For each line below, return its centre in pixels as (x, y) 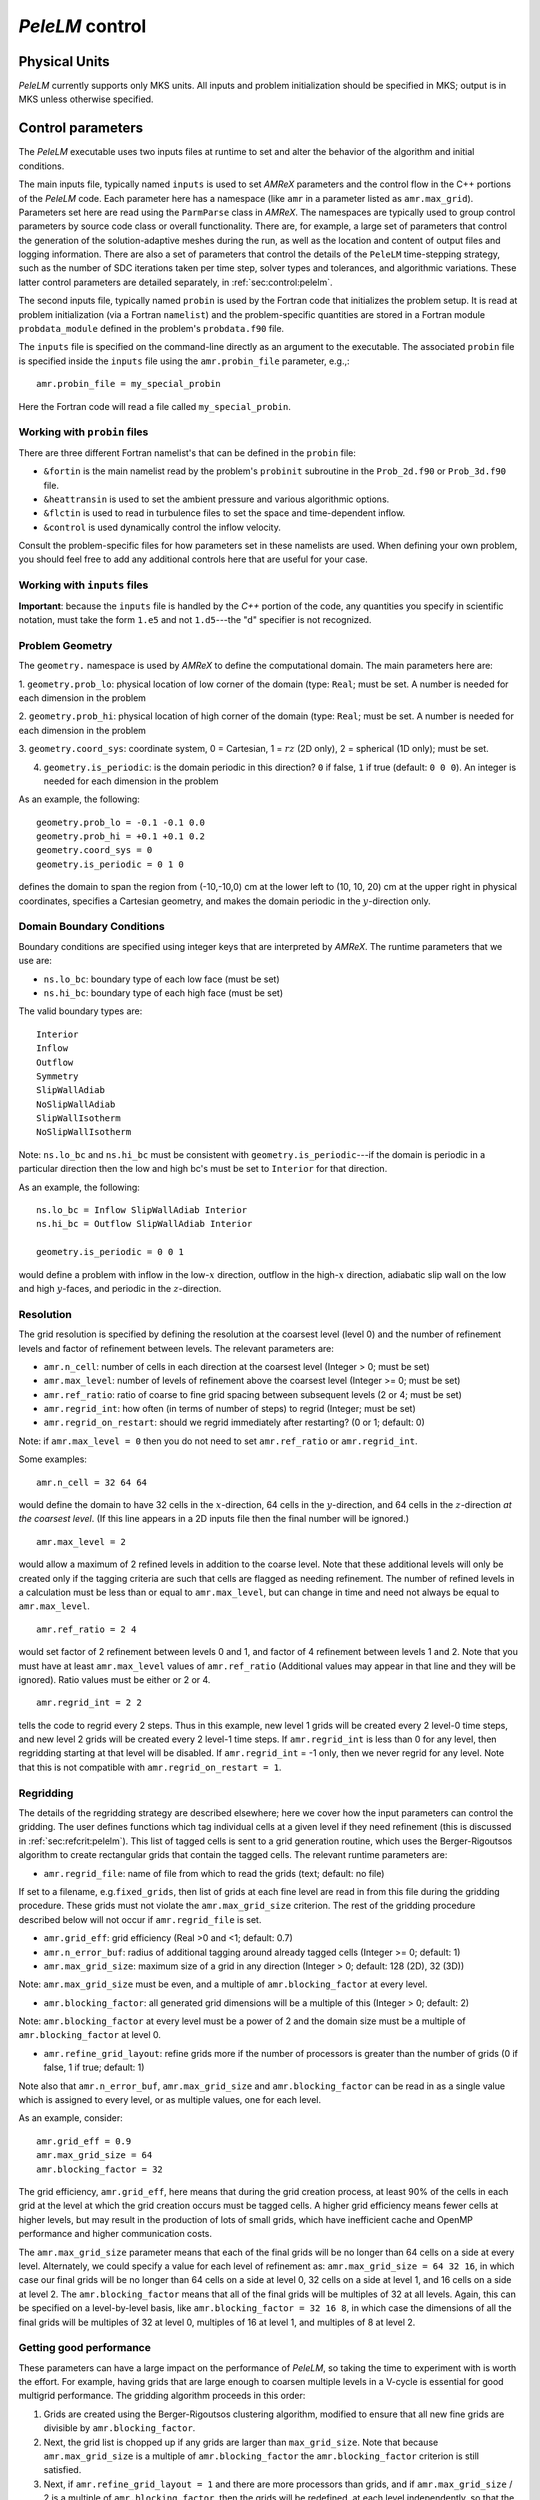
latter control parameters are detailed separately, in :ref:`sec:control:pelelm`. (175, 282)
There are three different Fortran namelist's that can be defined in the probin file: (187, 452)
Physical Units (64, 61)
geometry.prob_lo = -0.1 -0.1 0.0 (120, 822)
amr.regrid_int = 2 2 (89, 1703)
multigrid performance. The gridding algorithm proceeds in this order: (162, 2396)
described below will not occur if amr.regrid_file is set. (140, 1919)
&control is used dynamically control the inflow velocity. (162, 527)
